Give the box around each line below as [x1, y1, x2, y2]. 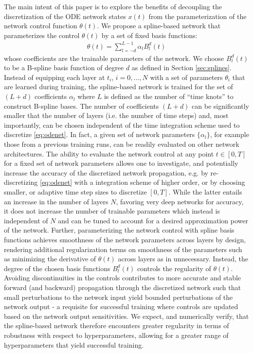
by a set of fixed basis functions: [101, 30, 198, 40]
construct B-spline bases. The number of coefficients [4, 100, 159, 111]
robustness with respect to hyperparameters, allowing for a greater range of [4, 330, 229, 340]
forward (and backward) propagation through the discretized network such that [4, 282, 241, 292]
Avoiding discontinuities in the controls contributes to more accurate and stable [4, 273, 241, 283]
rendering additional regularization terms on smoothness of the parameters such [4, 244, 242, 254]
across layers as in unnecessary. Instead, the [118, 254, 248, 264]
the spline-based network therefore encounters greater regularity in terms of [4, 320, 229, 331]
